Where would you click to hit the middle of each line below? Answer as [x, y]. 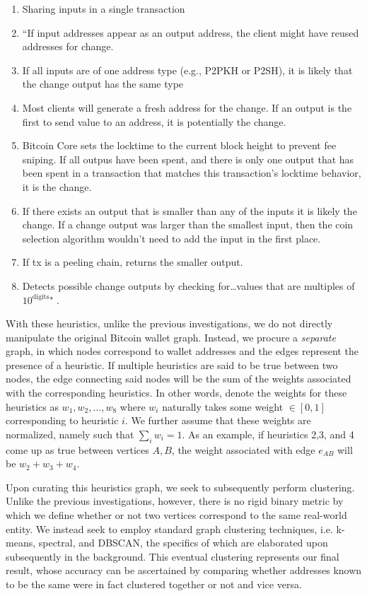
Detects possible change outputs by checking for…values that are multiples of [188, 285]
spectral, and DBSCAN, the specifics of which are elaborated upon [183, 543]
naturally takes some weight [223, 406]
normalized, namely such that [70, 434]
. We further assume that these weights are [218, 420]
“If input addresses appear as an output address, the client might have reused [191, 32]
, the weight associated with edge [243, 449]
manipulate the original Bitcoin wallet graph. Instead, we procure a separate [171, 337]
